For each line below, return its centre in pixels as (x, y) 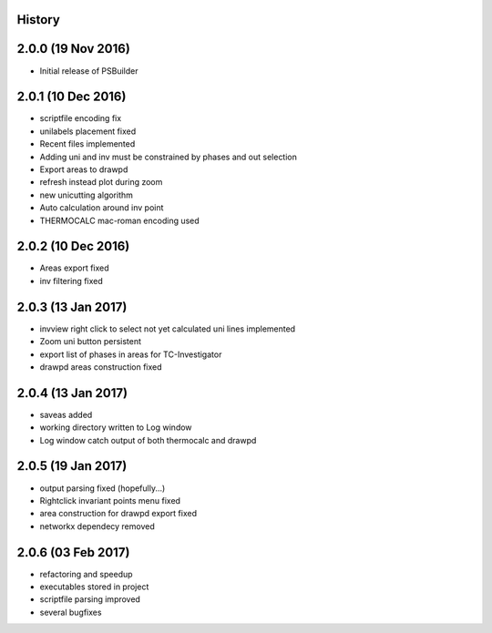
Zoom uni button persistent (90, 342)
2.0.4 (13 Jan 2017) (72, 393)
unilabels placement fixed (88, 131)
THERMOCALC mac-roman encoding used (119, 220)
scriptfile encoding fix (81, 118)
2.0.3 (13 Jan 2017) (72, 306)
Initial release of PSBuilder (89, 71)
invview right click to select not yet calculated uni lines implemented (168, 329)
